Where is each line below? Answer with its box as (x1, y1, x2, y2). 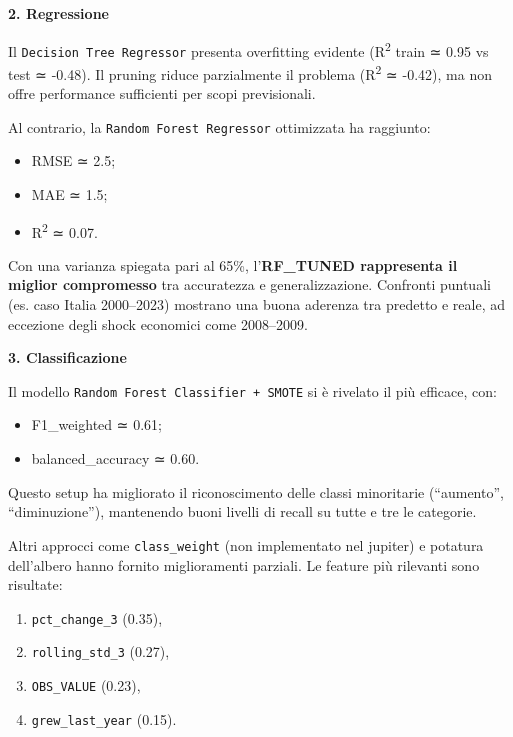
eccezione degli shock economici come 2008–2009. (8, 313, 308, 334)
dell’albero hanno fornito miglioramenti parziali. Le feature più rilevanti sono (8, 554, 480, 575)
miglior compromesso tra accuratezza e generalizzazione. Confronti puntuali (8, 274, 491, 295)
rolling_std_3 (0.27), (31, 641, 170, 662)
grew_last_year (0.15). (31, 708, 177, 729)
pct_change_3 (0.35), (31, 607, 163, 628)
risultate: (8, 574, 63, 595)
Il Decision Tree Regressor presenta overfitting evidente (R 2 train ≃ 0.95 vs (8, 37, 489, 61)
